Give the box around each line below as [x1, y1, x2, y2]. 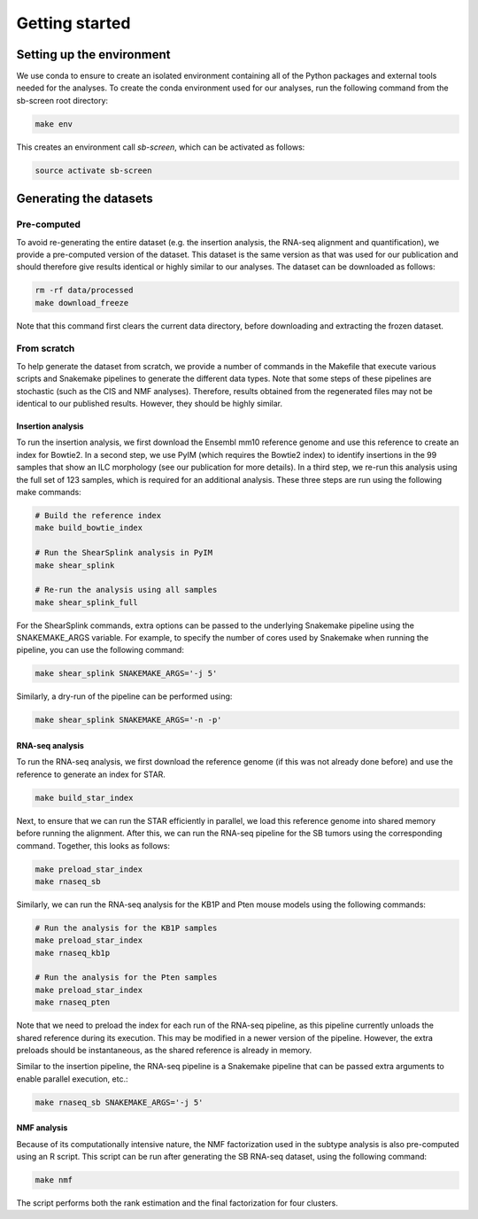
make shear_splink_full [35, 597, 139, 607]
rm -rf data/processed [35, 285, 134, 296]
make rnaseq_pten [35, 998, 111, 1007]
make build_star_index [35, 793, 134, 803]
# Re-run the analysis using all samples [35, 585, 218, 595]
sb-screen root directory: [16, 95, 109, 105]
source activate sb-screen [35, 165, 152, 175]
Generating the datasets [16, 191, 154, 206]
